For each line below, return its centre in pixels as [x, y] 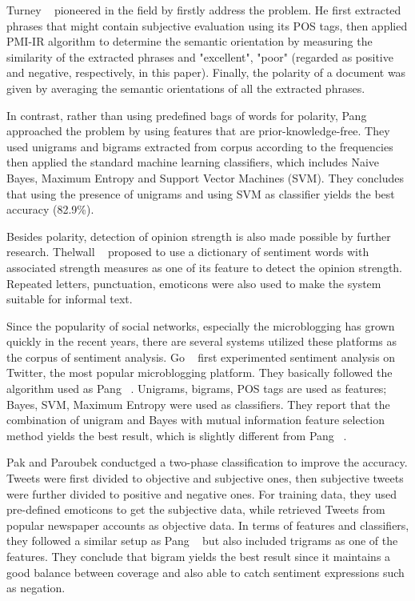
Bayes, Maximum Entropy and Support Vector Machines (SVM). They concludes [205, 177]
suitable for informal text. [70, 299]
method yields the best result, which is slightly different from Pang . [177, 435]
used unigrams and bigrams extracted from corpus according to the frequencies [200, 146]
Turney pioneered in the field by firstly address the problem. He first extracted [204, 10]
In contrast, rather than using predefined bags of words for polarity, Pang [187, 115]
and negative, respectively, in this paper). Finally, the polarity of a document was [206, 72]
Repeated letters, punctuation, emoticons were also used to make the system [194, 283]
